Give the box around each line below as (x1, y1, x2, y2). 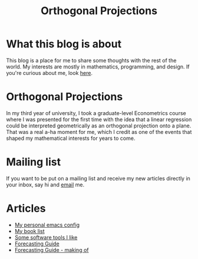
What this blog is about (6, 37, 122, 51)
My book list (14, 227, 45, 234)
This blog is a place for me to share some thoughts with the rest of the (6, 57, 177, 64)
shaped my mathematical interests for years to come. (6, 135, 136, 142)
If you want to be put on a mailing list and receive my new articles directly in (6, 175, 190, 182)
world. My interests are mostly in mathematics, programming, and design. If (6, 63, 190, 70)
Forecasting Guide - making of (14, 246, 89, 253)
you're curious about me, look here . (6, 69, 93, 76)
